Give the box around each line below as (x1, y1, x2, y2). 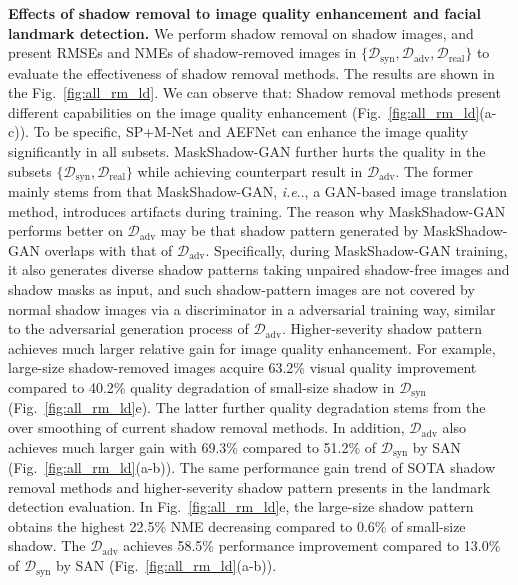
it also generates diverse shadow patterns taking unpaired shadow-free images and (8, 259, 510, 280)
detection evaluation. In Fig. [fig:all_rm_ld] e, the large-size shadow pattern (8, 496, 474, 517)
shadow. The (8, 535, 86, 556)
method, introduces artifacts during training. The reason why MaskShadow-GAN (8, 200, 506, 221)
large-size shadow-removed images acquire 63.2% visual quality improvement (8, 357, 477, 378)
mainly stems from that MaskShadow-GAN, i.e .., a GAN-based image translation (8, 181, 508, 202)
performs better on (8, 220, 123, 241)
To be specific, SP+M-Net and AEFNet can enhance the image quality (33, 121, 468, 142)
